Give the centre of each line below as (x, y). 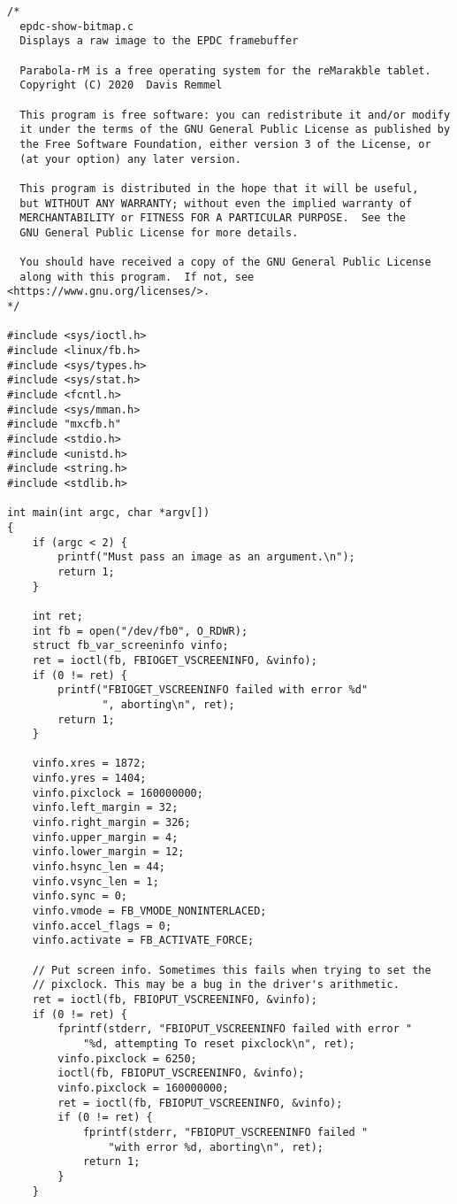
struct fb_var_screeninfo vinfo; (130, 646)
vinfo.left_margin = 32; (105, 808)
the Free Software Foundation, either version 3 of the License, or (225, 144)
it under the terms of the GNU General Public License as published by (235, 130)
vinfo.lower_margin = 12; (108, 852)
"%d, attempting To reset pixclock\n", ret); (219, 1043)
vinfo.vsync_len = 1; (95, 881)
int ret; (57, 616)
